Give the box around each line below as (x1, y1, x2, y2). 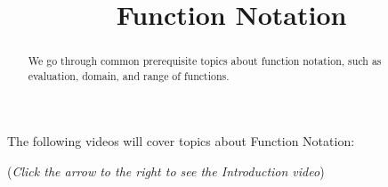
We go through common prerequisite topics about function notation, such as (28, 53, 382, 69)
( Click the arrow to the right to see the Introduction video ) (7, 162, 325, 181)
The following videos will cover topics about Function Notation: (7, 132, 355, 150)
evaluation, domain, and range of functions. (28, 68, 230, 83)
